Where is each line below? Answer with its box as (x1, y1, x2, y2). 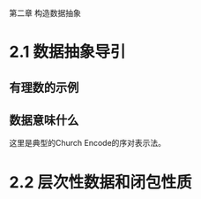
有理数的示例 (9, 80, 79, 95)
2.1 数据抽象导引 (9, 42, 126, 62)
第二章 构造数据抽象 (9, 8, 81, 18)
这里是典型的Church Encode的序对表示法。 (9, 138, 166, 149)
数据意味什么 (9, 112, 79, 127)
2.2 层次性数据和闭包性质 (9, 172, 192, 192)
